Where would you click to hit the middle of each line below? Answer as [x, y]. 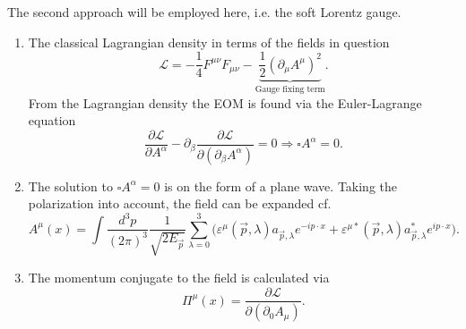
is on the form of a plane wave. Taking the [281, 186]
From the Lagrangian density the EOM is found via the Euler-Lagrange [225, 102]
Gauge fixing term [290, 90]
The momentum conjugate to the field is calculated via [179, 277]
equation [52, 120]
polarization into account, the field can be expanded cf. [180, 203]
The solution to [70, 186]
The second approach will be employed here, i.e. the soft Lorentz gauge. [204, 12]
